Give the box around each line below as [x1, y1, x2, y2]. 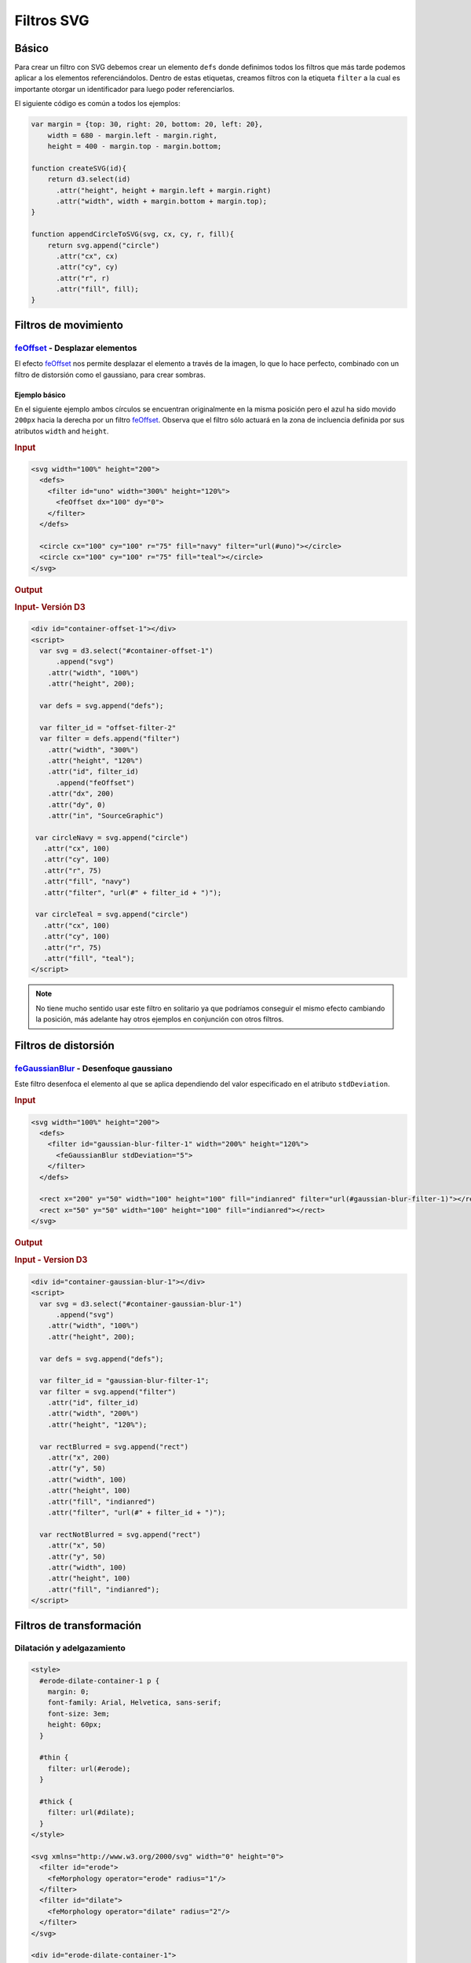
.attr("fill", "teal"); [43, 954, 135, 963]
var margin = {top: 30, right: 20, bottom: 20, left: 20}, [31, 120, 263, 129]
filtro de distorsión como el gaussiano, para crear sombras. [14, 370, 206, 379]
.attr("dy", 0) [47, 800, 106, 809]
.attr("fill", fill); [56, 285, 139, 294]
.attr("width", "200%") [47, 1409, 139, 1418]
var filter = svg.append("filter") [39, 1387, 177, 1396]
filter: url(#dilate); [47, 1808, 135, 1817]
